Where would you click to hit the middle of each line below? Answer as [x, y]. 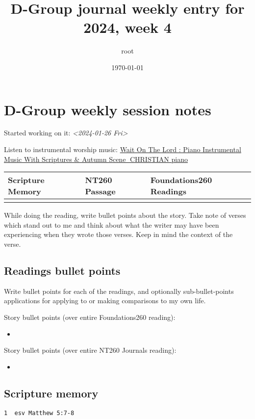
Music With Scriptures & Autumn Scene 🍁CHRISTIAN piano [96, 159]
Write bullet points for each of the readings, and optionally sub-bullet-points [119, 291]
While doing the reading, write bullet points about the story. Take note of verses [125, 215]
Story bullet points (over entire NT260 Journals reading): [90, 350]
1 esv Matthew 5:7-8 [39, 413]
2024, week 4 [127, 27]
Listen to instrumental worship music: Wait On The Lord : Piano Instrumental [123, 149]
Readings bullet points [62, 270]
